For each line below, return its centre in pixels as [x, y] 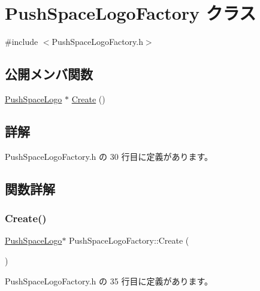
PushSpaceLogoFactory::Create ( [129, 240]
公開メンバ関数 [49, 74]
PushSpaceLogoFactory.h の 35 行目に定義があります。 [109, 281]
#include [22, 42]
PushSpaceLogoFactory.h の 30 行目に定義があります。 [109, 156]
